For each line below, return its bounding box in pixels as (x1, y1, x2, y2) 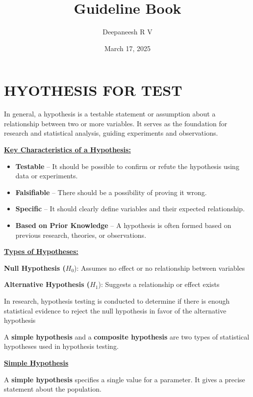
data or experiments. (15, 170, 78, 181)
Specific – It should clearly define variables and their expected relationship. (15, 203, 245, 214)
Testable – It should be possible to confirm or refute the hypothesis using (15, 161, 239, 171)
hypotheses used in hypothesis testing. (4, 341, 119, 351)
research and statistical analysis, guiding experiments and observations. (4, 128, 218, 138)
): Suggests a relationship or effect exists (98, 279, 220, 289)
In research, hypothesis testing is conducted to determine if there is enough (4, 295, 230, 306)
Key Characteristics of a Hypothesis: (4, 144, 131, 155)
